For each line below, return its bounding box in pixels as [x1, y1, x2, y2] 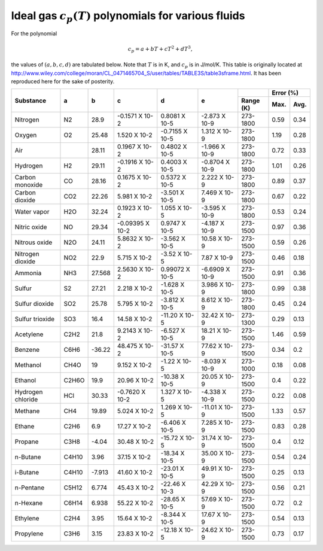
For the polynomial [11, 30, 57, 37]
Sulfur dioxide [14, 300, 54, 308]
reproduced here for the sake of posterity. [11, 78, 115, 85]
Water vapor [14, 208, 50, 216]
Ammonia [14, 269, 42, 278]
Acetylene [14, 330, 44, 339]
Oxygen [14, 131, 37, 139]
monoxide [14, 181, 43, 189]
